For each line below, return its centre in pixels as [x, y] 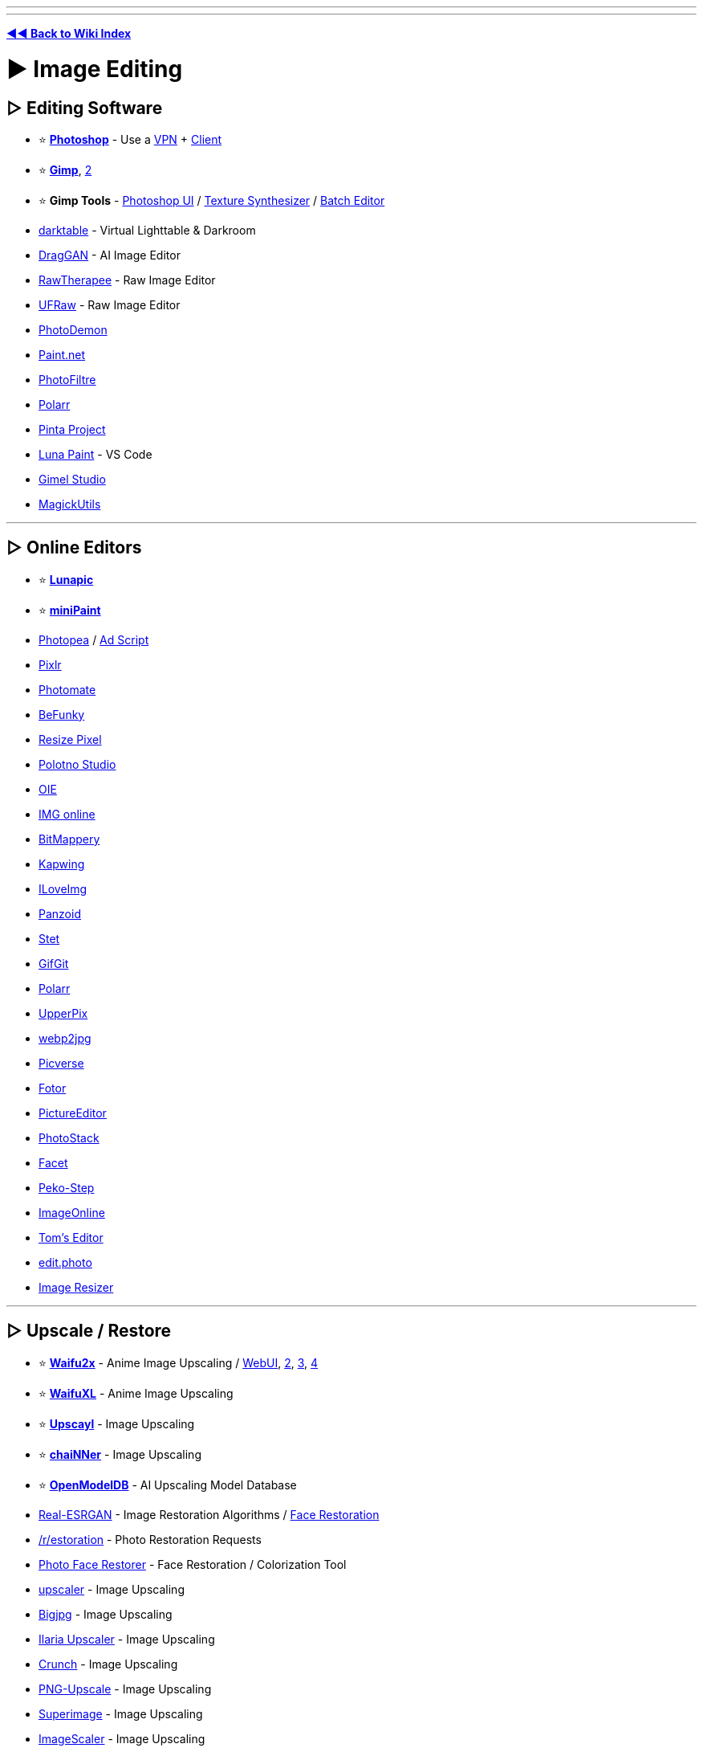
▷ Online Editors [74, 548]
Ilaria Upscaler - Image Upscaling [127, 1639]
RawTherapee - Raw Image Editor [127, 280]
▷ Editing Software [85, 108]
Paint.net [62, 354]
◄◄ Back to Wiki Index [69, 33]
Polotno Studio [77, 764]
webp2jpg [65, 1038]
